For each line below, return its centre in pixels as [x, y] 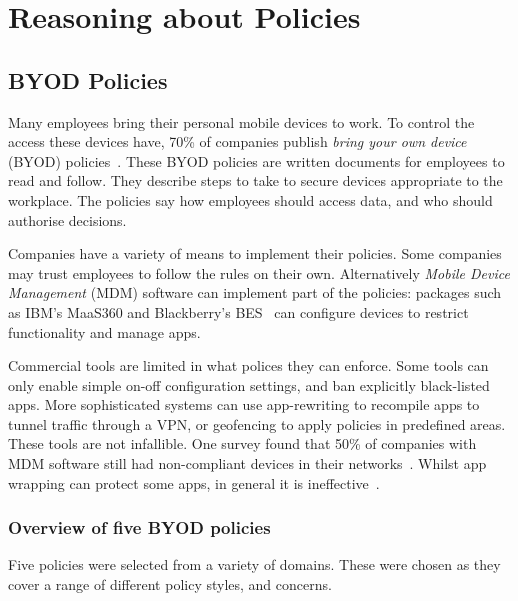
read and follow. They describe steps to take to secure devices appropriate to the [255, 180]
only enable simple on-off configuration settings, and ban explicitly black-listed [249, 384]
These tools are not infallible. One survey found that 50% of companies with [242, 443]
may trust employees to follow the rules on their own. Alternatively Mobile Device [259, 272]
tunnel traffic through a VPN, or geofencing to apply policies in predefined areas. [257, 423]
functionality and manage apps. [104, 331]
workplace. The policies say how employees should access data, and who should [250, 199]
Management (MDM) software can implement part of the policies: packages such [255, 292]
